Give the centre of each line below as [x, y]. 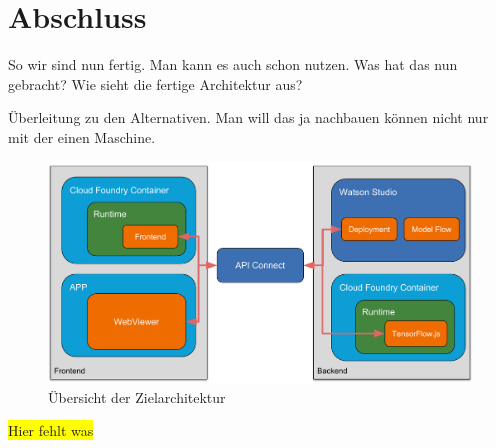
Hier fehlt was [51, 430]
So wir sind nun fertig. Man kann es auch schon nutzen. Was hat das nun [233, 64]
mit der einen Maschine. [82, 136]
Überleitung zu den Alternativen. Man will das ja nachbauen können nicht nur [248, 117]
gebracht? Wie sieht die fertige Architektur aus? [155, 83]
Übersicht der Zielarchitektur [137, 396]
